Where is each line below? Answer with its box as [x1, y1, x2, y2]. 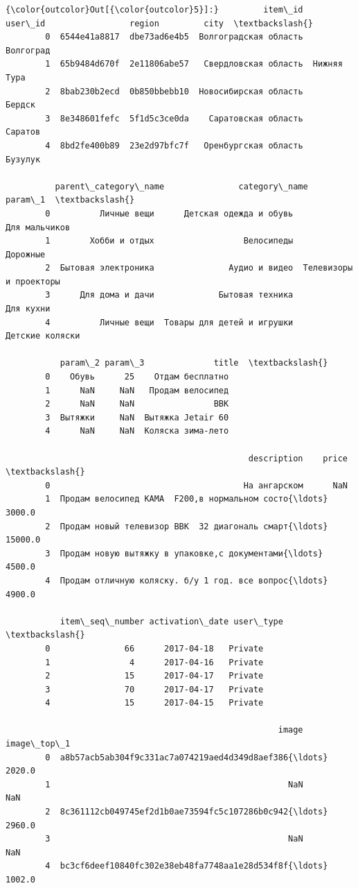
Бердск [6, 100, 35, 110]
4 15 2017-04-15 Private [45, 698, 264, 708]
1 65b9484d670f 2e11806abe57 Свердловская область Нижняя [45, 59, 343, 69]
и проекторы [6, 276, 60, 287]
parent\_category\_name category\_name [55, 181, 308, 191]
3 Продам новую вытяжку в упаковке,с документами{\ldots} [45, 548, 323, 558]
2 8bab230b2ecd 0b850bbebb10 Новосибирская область [45, 86, 303, 96]
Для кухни [6, 304, 51, 314]
